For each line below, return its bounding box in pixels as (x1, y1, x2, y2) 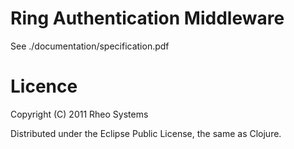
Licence (10, 75, 78, 98)
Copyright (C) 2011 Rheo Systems (10, 108, 149, 120)
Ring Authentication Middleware (10, 7, 285, 30)
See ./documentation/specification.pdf (10, 40, 170, 52)
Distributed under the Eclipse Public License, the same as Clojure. (10, 127, 282, 139)
